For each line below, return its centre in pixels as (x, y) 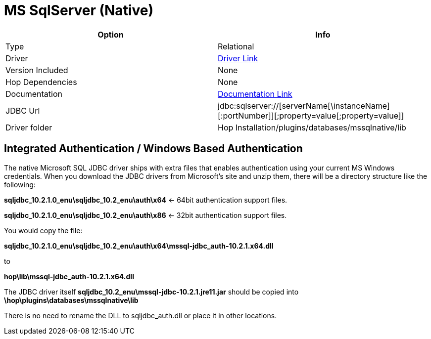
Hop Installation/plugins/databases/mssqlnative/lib (312, 127)
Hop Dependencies (41, 82)
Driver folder (29, 127)
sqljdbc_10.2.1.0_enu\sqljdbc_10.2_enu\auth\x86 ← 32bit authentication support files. (145, 215)
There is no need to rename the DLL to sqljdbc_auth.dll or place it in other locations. (141, 315)
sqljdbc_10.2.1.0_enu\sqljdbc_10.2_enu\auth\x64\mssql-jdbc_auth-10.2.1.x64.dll (139, 246)
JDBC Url (23, 110)
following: (20, 184)
